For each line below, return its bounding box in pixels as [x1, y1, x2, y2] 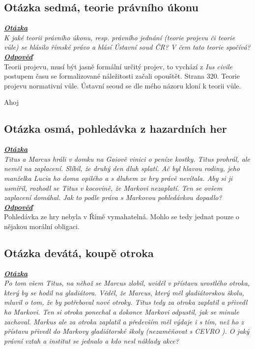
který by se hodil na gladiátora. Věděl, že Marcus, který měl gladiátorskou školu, [4, 287, 244, 297]
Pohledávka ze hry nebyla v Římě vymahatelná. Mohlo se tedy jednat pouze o [4, 211, 239, 222]
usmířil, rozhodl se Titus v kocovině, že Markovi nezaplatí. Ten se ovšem [4, 182, 223, 193]
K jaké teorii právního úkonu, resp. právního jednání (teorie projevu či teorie [4, 32, 235, 42]
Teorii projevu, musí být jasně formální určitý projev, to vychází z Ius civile [4, 61, 233, 71]
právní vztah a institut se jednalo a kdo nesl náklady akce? [4, 335, 179, 346]
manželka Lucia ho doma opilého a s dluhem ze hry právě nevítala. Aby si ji [4, 173, 233, 183]
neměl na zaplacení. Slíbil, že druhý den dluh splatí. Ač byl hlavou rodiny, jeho [4, 163, 240, 174]
